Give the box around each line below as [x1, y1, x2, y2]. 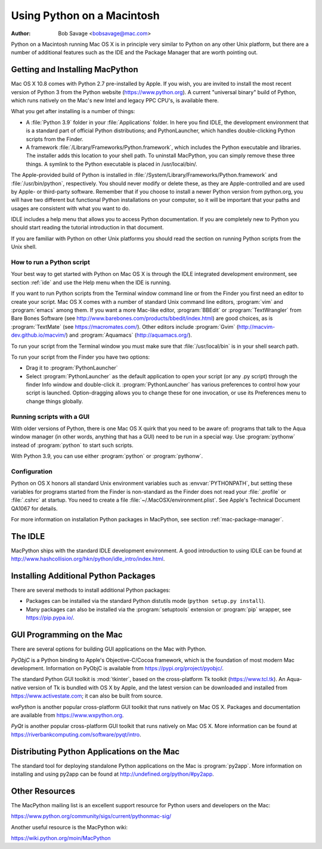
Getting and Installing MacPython [11, 64, 138, 74]
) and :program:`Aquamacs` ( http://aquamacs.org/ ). [66, 331, 192, 339]
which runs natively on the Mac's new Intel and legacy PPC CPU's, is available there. [11, 97, 219, 104]
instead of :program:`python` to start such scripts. [11, 441, 134, 449]
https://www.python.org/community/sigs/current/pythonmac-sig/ [11, 813, 172, 820]
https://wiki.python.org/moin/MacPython [11, 835, 111, 842]
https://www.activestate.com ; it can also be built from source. [11, 692, 163, 699]
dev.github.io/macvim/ [11, 331, 66, 339]
